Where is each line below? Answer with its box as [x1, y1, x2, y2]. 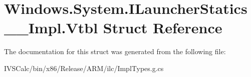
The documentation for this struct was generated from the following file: [4, 46, 226, 57]
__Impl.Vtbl [4, 17, 98, 38]
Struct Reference [103, 17, 222, 38]
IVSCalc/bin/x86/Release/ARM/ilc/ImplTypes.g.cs [4, 63, 164, 73]
